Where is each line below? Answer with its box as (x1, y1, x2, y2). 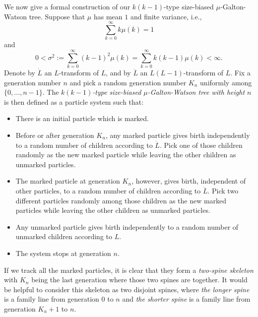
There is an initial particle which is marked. (15, 113, 149, 124)
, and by (106, 67, 131, 78)
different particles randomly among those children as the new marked (15, 195, 227, 205)
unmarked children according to (15, 231, 112, 242)
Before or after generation (15, 130, 94, 140)
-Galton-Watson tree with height (147, 87, 245, 97)
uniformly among (200, 77, 252, 87)
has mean (93, 11, 123, 21)
